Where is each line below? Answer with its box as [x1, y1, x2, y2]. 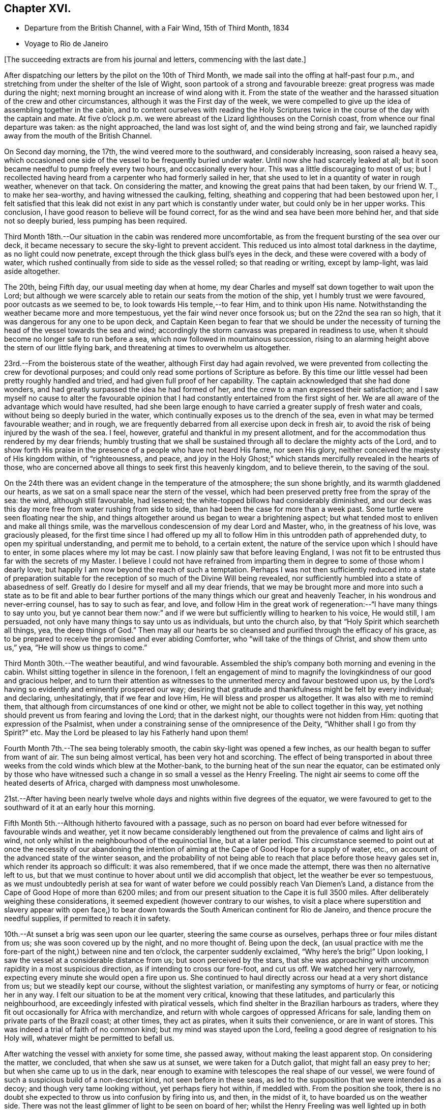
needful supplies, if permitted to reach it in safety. [4, 914, 171, 923]
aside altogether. [4, 267, 60, 276]
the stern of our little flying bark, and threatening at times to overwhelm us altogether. [4, 343, 291, 352]
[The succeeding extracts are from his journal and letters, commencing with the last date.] [4, 55, 306, 64]
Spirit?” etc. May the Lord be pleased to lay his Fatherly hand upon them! [4, 728, 248, 737]
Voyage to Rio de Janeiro [24, 39, 108, 48]
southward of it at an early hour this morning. [4, 803, 156, 812]
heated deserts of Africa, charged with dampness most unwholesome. [4, 779, 240, 788]
